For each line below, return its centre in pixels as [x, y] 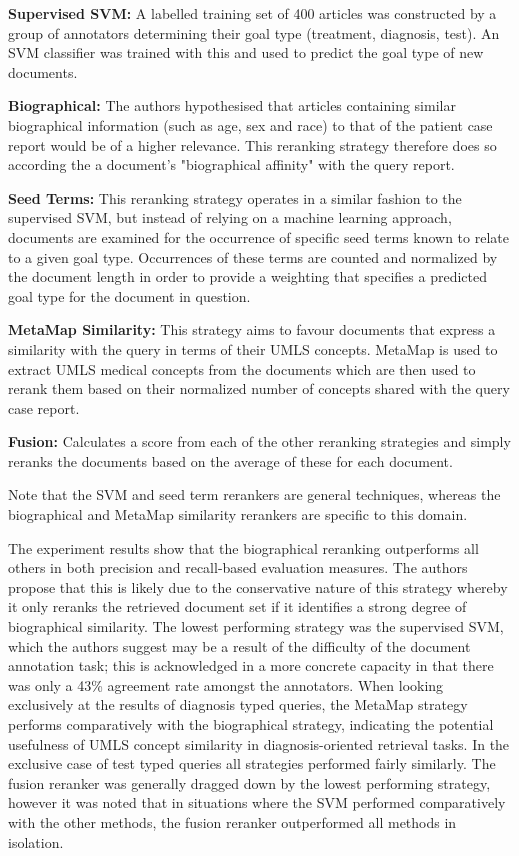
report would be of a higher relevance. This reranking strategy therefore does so [252, 144]
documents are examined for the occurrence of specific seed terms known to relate [258, 236]
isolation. [36, 841]
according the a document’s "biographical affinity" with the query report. [231, 164]
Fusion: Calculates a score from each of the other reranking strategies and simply [259, 441]
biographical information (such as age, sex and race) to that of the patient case [250, 124]
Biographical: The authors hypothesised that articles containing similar [232, 105]
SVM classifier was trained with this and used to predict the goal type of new [246, 52]
